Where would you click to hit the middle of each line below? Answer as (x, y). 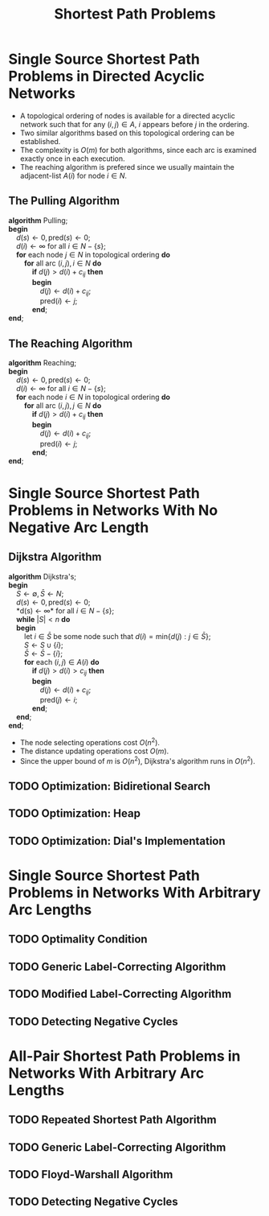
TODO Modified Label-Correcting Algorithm (120, 994)
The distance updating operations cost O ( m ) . (94, 751)
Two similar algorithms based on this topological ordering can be (127, 133)
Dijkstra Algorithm (55, 557)
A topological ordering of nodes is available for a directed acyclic (127, 115)
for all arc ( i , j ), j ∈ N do (63, 406)
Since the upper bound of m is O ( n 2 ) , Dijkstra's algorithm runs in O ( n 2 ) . (137, 760)
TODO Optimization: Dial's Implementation (117, 841)
